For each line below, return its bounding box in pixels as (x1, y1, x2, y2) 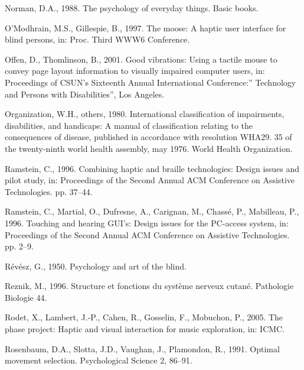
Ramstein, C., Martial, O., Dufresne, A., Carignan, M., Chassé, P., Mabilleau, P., (5, 205, 299, 218)
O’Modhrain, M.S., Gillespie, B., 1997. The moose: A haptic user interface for (5, 21, 286, 34)
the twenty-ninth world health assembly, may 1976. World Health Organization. (5, 142, 293, 154)
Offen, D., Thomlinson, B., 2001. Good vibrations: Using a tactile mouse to (5, 53, 277, 65)
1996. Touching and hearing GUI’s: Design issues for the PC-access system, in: (5, 216, 289, 229)
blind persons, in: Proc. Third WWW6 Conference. (5, 33, 190, 46)
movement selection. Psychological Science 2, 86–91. (5, 354, 192, 366)
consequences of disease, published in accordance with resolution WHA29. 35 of (5, 131, 292, 143)
